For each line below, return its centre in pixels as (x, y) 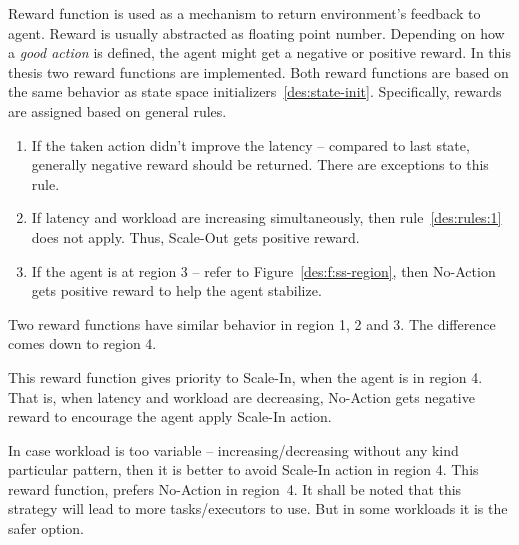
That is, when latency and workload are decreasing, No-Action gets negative (241, 396)
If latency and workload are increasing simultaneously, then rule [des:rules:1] (266, 217)
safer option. (46, 528)
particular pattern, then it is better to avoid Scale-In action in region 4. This (243, 469)
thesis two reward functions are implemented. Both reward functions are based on (258, 71)
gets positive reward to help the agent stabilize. (176, 290)
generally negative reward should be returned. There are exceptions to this (260, 164)
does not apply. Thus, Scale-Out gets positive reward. (195, 236)
